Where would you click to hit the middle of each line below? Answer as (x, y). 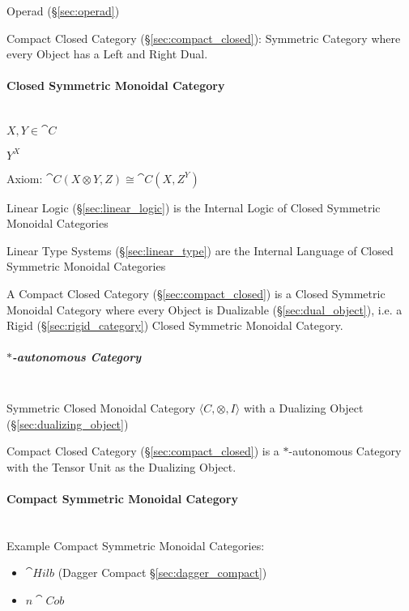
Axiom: (25, 178)
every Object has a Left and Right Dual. (107, 54)
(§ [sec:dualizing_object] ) (68, 423)
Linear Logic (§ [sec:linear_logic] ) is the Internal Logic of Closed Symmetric (194, 207)
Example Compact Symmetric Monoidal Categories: (136, 545)
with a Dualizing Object (303, 407)
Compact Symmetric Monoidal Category (122, 498)
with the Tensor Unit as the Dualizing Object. (121, 466)
